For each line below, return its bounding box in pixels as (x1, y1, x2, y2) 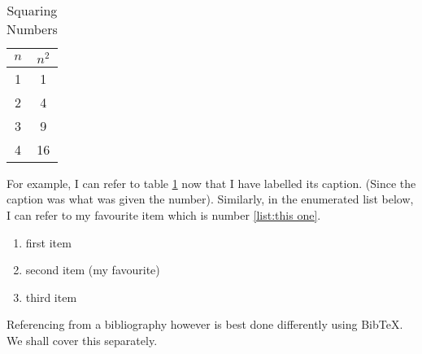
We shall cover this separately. (7, 331, 158, 348)
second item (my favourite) (25, 261, 160, 278)
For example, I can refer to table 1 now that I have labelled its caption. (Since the (7, 174, 416, 191)
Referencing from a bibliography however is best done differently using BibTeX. (7, 316, 403, 333)
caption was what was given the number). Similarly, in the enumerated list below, (7, 190, 414, 208)
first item (25, 234, 72, 251)
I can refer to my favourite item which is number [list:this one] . (7, 206, 321, 223)
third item (25, 288, 77, 305)
